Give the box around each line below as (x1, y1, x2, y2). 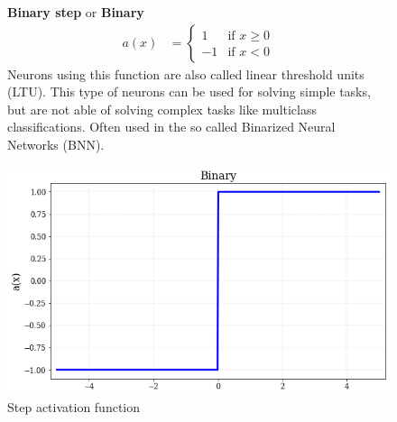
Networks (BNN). (7, 135, 105, 153)
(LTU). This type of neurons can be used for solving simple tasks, (7, 82, 371, 101)
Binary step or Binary (7, 3, 144, 21)
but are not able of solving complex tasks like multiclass (7, 99, 318, 118)
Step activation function (7, 398, 141, 417)
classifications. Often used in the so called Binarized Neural (7, 117, 336, 136)
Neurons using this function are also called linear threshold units (7, 64, 365, 83)
